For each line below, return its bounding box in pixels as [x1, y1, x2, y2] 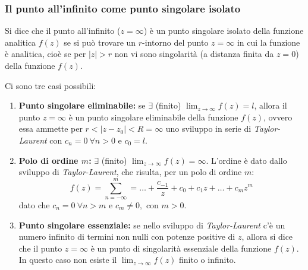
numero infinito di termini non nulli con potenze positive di [18, 230, 235, 243]
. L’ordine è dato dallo [206, 154, 287, 166]
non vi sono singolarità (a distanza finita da [114, 47, 274, 60]
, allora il [254, 99, 287, 112]
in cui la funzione [237, 36, 300, 48]
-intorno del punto [142, 36, 209, 48]
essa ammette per [18, 122, 83, 135]
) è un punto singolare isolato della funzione [143, 24, 304, 37]
